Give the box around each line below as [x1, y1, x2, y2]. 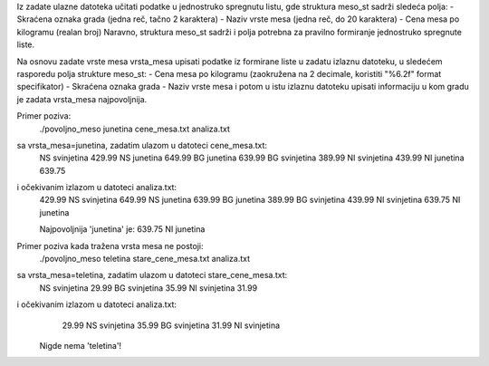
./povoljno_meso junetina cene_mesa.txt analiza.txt [39, 123, 231, 134]
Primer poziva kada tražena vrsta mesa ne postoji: [16, 240, 204, 251]
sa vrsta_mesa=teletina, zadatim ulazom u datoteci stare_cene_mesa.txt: [16, 270, 288, 281]
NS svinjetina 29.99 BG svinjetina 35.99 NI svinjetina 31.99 [39, 282, 258, 294]
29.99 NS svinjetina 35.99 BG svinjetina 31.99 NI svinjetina [62, 320, 281, 331]
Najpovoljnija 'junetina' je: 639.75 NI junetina [39, 224, 206, 235]
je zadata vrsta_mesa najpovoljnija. [16, 93, 148, 104]
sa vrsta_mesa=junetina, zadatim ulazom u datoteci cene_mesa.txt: [16, 140, 267, 150]
